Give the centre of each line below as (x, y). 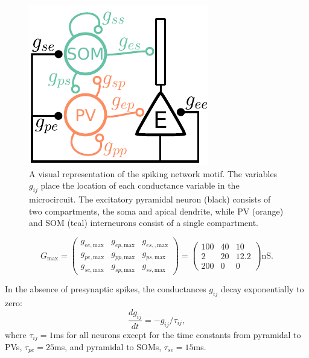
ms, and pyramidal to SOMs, (108, 347)
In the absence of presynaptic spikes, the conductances (106, 289)
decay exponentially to (262, 289)
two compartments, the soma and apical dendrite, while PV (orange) (156, 211)
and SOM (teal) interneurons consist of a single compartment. (144, 223)
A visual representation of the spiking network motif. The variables (153, 173)
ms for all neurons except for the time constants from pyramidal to (177, 334)
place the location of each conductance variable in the (140, 185)
